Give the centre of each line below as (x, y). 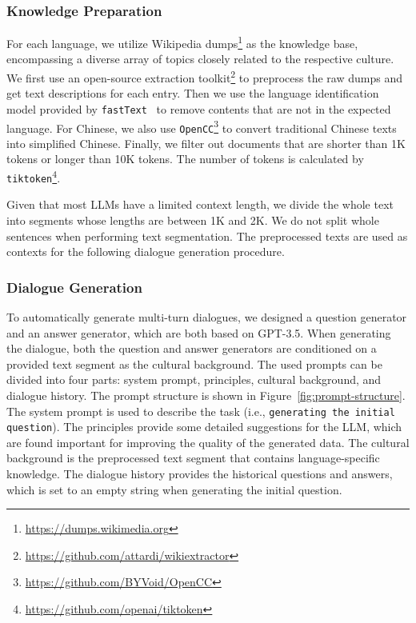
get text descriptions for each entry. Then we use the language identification (193, 93)
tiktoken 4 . (34, 176)
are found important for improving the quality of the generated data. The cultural (208, 442)
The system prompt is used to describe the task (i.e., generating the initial (201, 411)
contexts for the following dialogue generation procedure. (146, 252)
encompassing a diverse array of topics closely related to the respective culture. (200, 59)
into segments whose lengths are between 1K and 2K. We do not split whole (193, 220)
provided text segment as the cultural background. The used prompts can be (194, 363)
